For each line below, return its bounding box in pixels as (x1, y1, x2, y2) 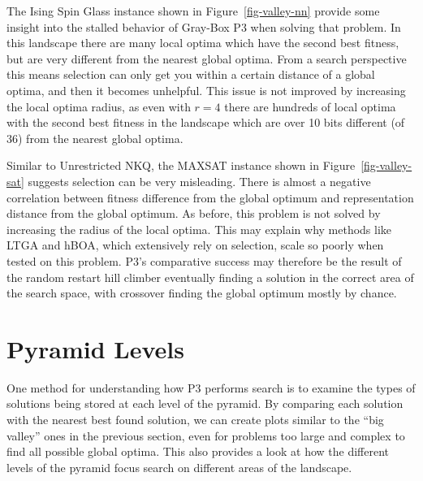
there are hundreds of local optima (224, 97, 396, 115)
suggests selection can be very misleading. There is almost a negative (28, 172, 371, 189)
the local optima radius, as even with (6, 97, 191, 115)
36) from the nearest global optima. (6, 129, 183, 146)
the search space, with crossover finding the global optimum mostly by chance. (6, 284, 397, 301)
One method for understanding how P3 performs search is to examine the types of (6, 379, 416, 396)
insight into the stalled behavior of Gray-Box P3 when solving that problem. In (6, 18, 401, 35)
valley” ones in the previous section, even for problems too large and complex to (6, 427, 405, 444)
